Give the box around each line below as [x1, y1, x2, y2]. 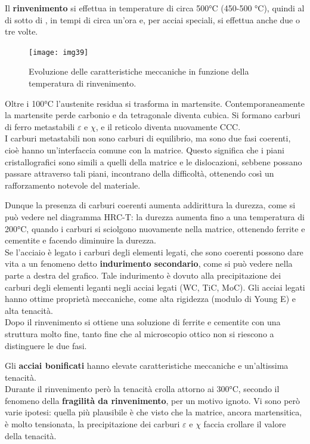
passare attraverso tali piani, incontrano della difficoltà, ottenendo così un [5, 167, 274, 180]
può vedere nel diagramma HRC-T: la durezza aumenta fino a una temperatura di [5, 210, 305, 223]
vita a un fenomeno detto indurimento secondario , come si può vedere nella [5, 257, 293, 270]
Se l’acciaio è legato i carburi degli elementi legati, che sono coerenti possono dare [5, 245, 303, 258]
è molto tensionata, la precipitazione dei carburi [5, 418, 180, 430]
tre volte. [5, 25, 38, 38]
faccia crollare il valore [203, 418, 286, 430]
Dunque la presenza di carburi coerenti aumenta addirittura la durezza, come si [5, 199, 296, 211]
